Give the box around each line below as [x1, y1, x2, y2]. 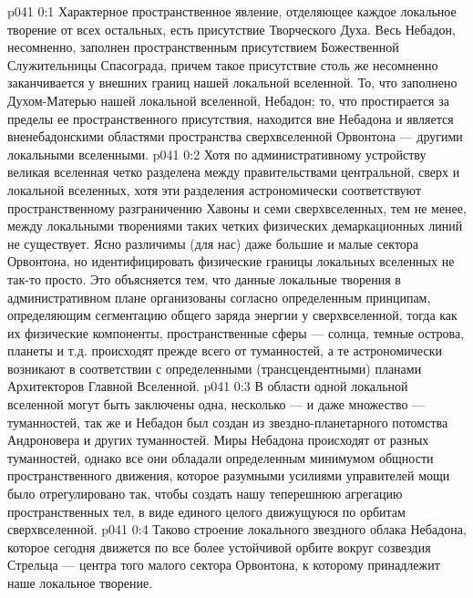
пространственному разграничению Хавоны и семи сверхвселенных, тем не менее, [7, 198, 467, 217]
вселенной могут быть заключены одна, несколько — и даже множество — [7, 395, 426, 414]
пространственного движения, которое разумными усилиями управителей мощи [7, 466, 450, 485]
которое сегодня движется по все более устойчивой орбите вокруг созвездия [7, 537, 431, 556]
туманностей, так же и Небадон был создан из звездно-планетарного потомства [7, 412, 448, 431]
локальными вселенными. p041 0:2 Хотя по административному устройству [7, 144, 427, 163]
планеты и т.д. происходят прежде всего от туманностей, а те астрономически [7, 341, 442, 360]
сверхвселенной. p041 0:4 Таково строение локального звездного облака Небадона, [7, 520, 467, 539]
